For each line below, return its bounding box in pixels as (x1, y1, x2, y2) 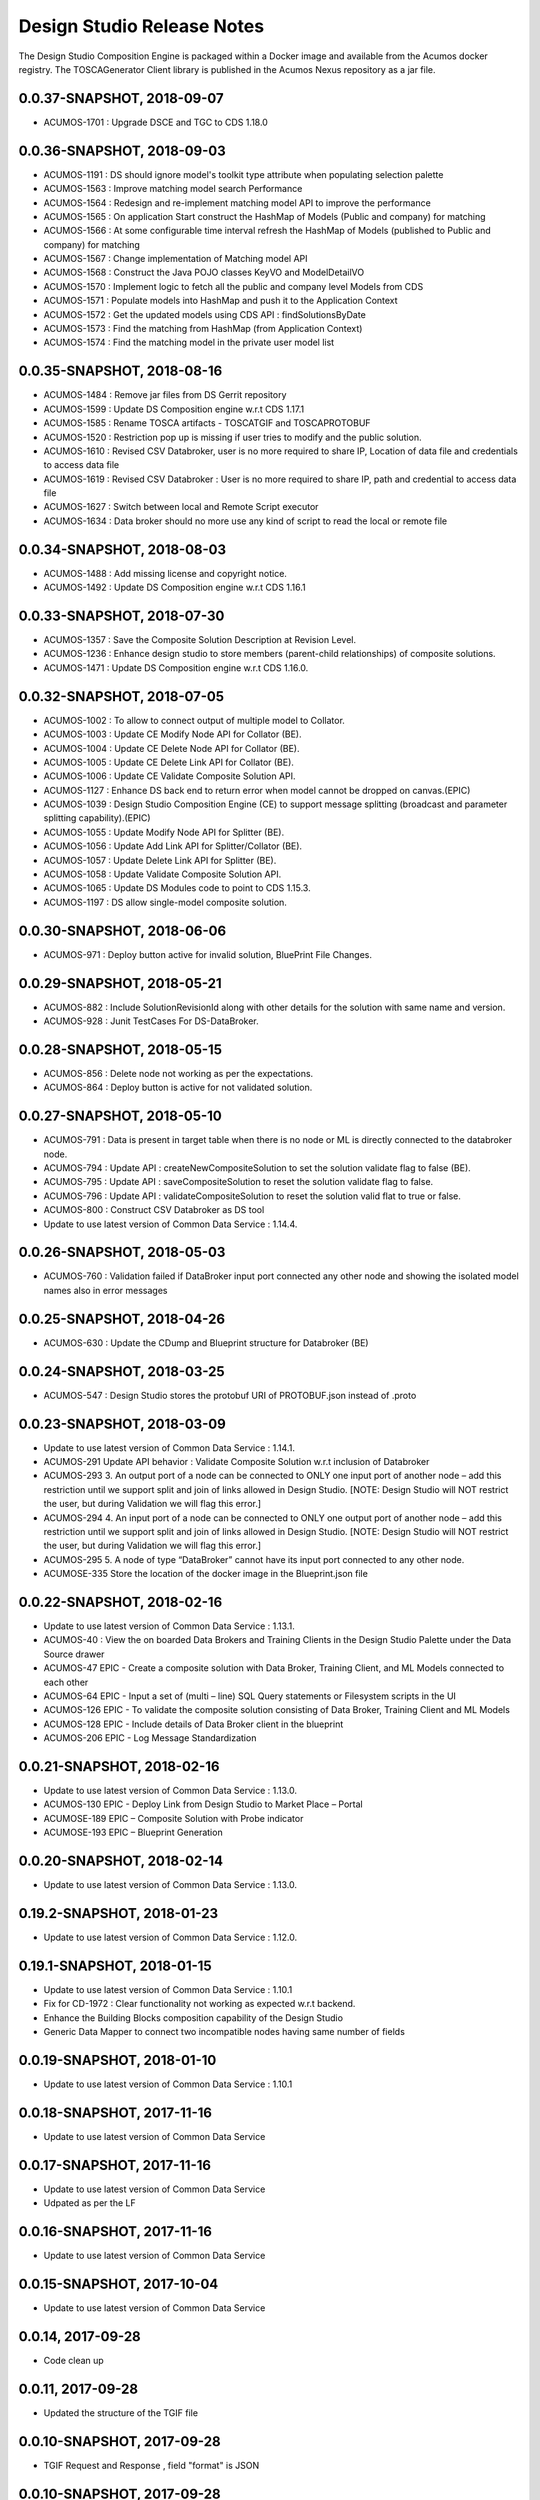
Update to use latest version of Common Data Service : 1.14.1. (43, 1441, 295, 1454)
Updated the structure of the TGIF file (43, 2406, 199, 2419)
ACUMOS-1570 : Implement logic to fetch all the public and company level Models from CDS (43, 280, 424, 292)
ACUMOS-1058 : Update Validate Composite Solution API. (43, 868, 282, 880)
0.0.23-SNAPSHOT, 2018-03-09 (18, 1415, 227, 1432)
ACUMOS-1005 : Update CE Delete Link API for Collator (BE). (43, 756, 295, 768)
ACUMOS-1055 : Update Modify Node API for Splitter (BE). (43, 826, 285, 838)
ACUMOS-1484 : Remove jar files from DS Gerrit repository (43, 389, 287, 401)
